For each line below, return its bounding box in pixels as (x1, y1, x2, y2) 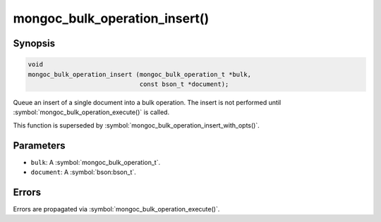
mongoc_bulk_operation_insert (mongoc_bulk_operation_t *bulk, (28, 70, 252, 78)
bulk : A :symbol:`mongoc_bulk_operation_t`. (30, 158, 161, 166)
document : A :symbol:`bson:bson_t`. (30, 168, 137, 176)
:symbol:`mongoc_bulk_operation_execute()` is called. (13, 108, 169, 116)
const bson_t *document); (139, 80, 229, 88)
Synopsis (13, 37, 56, 49)
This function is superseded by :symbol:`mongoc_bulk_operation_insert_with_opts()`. (13, 121, 260, 130)
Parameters (13, 140, 66, 152)
